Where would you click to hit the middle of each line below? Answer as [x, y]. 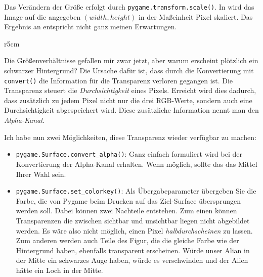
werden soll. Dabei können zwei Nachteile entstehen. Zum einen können [126, 211]
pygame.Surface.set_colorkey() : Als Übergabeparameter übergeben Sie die [136, 191]
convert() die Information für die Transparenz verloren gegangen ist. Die [118, 80]
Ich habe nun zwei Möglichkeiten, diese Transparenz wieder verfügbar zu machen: [130, 137]
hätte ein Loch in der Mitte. [59, 270]
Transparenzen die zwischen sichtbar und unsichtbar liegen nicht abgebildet [133, 220]
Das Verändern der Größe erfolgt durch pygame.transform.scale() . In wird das [129, 7]
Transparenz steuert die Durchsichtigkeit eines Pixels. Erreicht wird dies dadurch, [130, 90]
